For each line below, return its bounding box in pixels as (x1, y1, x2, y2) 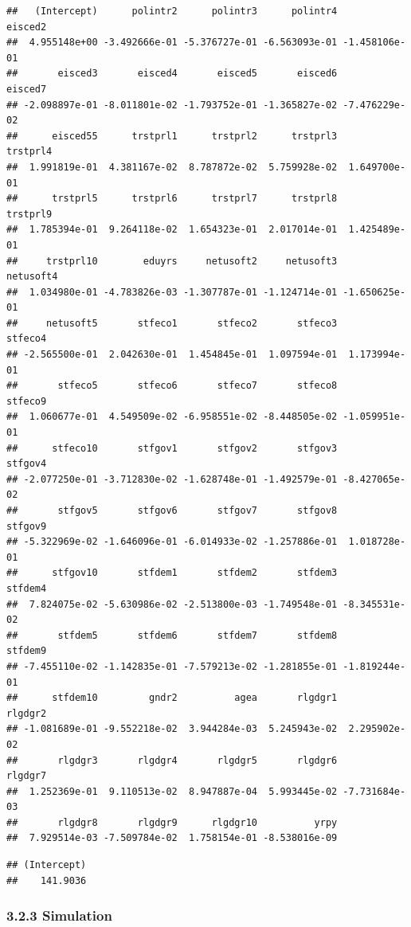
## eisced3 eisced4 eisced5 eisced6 (6, 68, 338, 80)
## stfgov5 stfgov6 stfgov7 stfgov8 (6, 505, 338, 516)
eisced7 (6, 83, 47, 95)
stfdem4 (6, 582, 47, 594)
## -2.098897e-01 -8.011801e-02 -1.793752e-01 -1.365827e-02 (6, 99, 338, 111)
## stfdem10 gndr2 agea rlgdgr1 (6, 692, 338, 704)
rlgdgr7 (6, 770, 47, 782)
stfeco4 (6, 333, 47, 345)
